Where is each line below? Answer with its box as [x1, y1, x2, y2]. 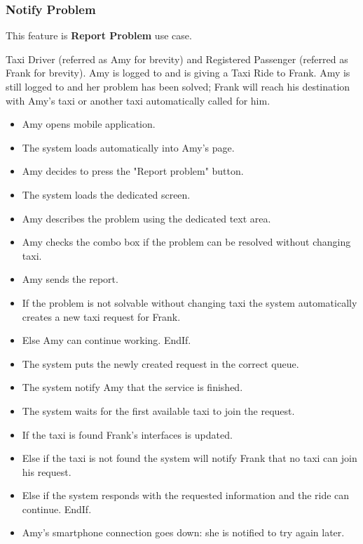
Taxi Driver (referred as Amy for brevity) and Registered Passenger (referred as [6, 51, 348, 66]
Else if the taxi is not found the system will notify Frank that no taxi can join [22, 451, 357, 465]
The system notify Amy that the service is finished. [22, 380, 243, 394]
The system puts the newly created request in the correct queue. [22, 356, 299, 371]
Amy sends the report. [22, 272, 118, 286]
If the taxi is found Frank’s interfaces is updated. [22, 427, 233, 442]
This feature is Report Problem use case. [6, 28, 192, 43]
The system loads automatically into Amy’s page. [22, 140, 235, 154]
